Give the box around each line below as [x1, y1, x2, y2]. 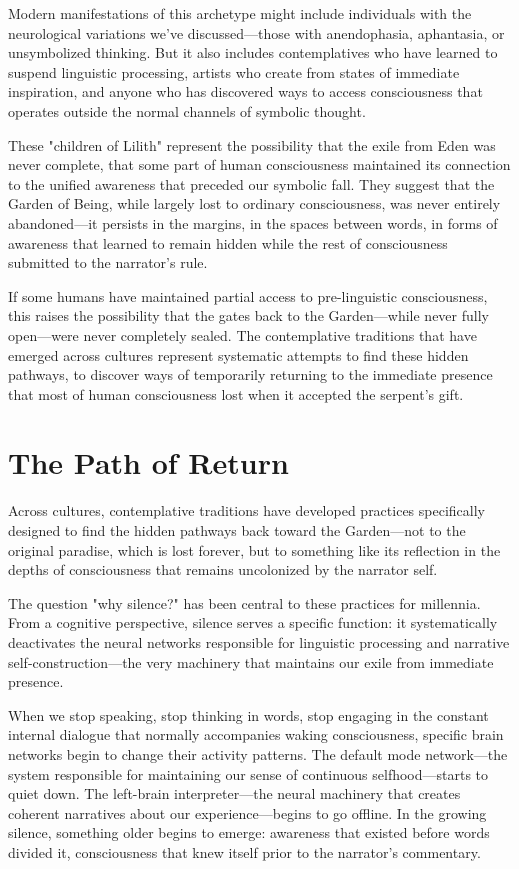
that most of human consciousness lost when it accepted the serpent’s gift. [8, 383, 464, 404]
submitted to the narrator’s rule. [8, 252, 208, 273]
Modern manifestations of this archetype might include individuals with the [8, 3, 472, 23]
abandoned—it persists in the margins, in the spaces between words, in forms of [8, 212, 498, 233]
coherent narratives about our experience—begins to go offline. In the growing [8, 802, 487, 823]
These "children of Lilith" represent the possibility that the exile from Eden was [8, 134, 496, 155]
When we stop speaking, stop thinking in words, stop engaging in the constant [8, 704, 489, 725]
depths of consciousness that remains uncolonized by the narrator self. [8, 559, 438, 580]
